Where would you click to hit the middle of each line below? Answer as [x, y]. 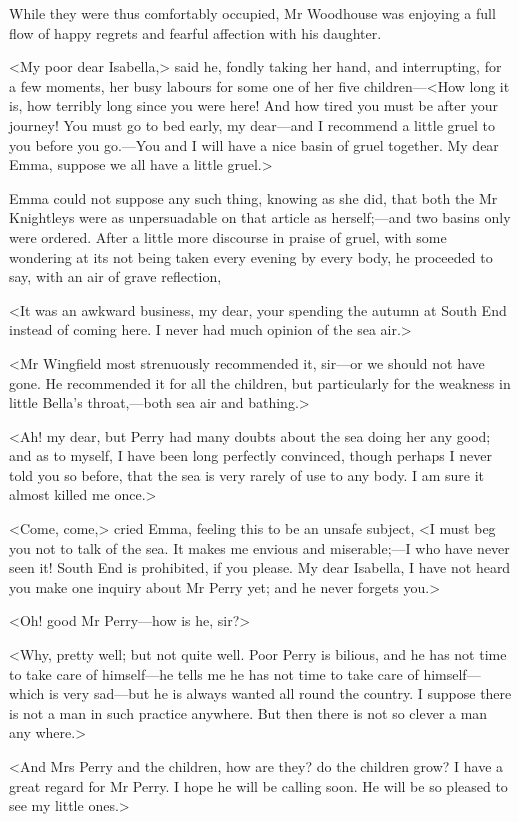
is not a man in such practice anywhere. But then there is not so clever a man [248, 712]
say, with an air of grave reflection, [115, 276]
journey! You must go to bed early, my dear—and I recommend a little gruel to [252, 124]
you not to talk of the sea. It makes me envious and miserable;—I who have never [259, 547]
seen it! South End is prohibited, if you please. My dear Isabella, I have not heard [260, 567]
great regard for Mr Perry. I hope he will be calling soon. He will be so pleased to [258, 785]
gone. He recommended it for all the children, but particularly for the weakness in [260, 382]
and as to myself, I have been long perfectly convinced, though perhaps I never [250, 455]
